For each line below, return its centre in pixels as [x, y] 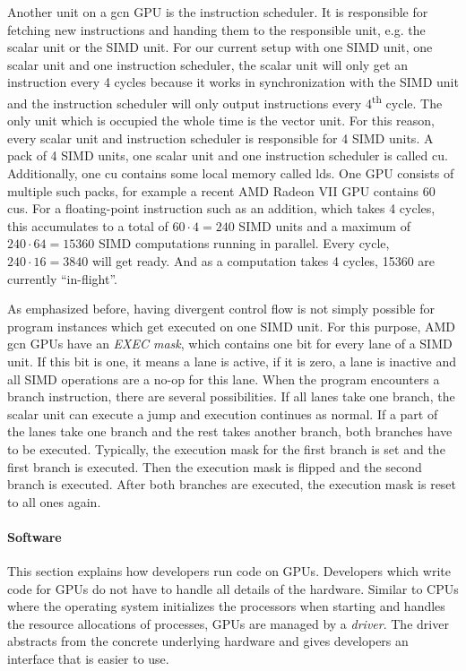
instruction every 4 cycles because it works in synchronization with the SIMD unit [233, 82]
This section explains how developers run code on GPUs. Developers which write [229, 571]
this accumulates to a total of [88, 225]
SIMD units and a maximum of [324, 225]
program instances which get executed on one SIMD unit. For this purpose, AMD [232, 326]
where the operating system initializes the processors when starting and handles [226, 606]
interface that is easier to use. [88, 659]
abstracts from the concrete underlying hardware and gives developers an [208, 641]
